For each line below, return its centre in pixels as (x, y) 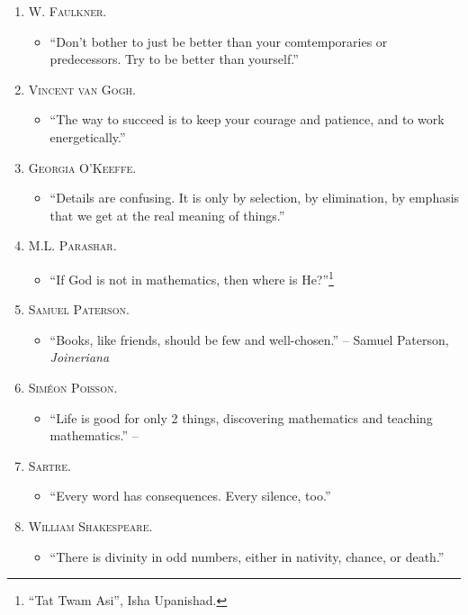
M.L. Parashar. (72, 245)
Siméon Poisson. (73, 387)
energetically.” (88, 136)
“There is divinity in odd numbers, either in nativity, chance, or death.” (247, 556)
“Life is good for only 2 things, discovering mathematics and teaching (241, 417)
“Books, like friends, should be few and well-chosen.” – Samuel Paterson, (249, 339)
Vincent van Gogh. (82, 89)
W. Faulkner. (67, 11)
